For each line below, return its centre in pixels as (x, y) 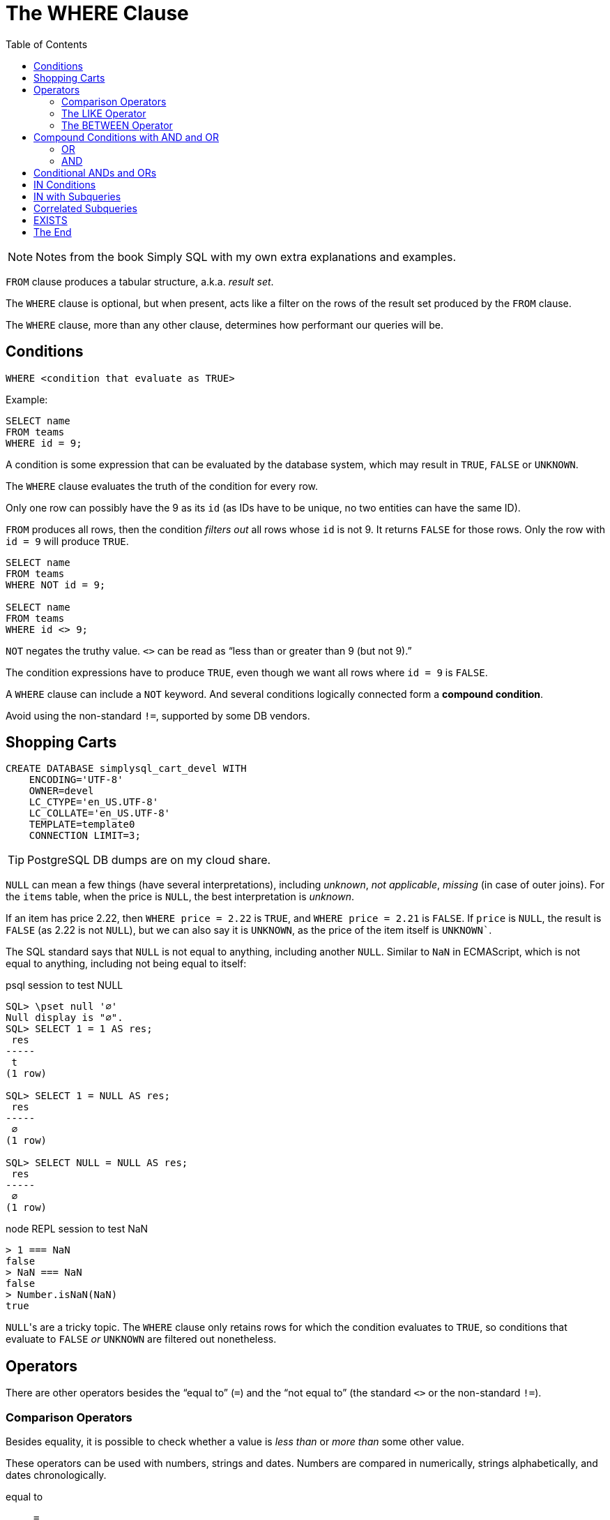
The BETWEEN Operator (117, 125)
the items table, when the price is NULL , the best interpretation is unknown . (180, 897)
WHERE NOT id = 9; (56, 584)
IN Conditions (65, 184)
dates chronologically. (56, 1475)
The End (53, 232)
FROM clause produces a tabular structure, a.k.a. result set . (140, 281)
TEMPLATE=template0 (82, 825)
